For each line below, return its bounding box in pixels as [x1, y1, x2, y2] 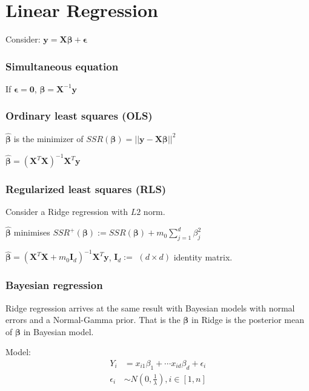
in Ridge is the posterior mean [191, 313, 304, 326]
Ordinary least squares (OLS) [5, 108, 153, 123]
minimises [13, 226, 50, 239]
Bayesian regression [5, 277, 103, 293]
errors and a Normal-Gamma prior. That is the [5, 313, 181, 326]
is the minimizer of [13, 132, 84, 144]
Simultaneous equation [5, 58, 119, 73]
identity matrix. [173, 250, 233, 263]
